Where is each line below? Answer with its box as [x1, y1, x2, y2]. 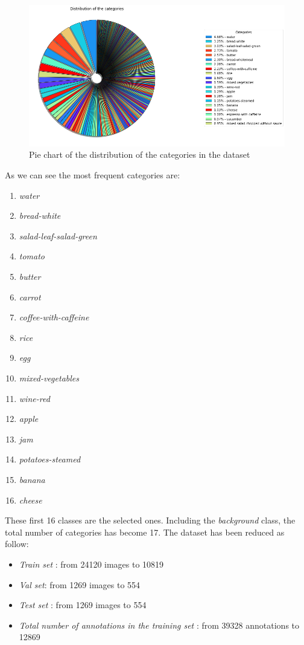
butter [19, 270, 41, 283]
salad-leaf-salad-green [19, 229, 97, 242]
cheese [19, 493, 42, 506]
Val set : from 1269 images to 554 [19, 578, 141, 591]
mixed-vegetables [19, 372, 79, 384]
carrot [19, 290, 41, 303]
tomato [19, 250, 45, 262]
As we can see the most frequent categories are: [5, 169, 180, 181]
